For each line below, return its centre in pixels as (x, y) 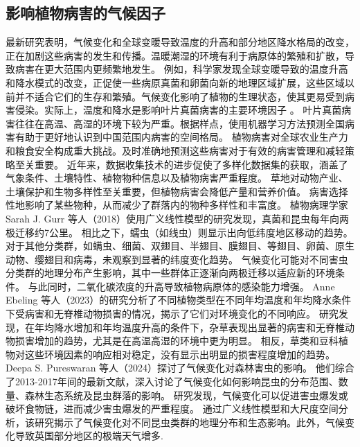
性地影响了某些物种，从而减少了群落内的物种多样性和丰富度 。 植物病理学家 (177, 205)
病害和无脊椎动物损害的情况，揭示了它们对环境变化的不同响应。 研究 (181, 314)
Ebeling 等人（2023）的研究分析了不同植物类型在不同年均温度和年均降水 (169, 300)
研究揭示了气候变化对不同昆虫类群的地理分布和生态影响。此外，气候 (189, 422)
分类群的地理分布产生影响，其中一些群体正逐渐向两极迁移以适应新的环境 (170, 273)
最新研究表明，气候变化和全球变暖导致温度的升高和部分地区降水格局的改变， (180, 42)
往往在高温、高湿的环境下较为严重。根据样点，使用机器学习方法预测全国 (180, 123)
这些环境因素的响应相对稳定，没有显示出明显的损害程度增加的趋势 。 (180, 354)
